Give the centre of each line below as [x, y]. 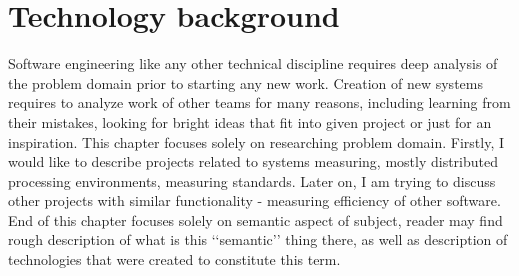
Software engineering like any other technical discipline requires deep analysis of [253, 63]
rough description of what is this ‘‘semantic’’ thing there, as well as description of [258, 239]
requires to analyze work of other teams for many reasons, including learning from [259, 102]
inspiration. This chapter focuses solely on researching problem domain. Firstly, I [256, 141]
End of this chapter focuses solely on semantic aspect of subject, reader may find [255, 219]
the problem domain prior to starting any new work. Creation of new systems [245, 82]
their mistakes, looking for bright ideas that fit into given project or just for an [250, 121]
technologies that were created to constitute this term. [174, 259]
